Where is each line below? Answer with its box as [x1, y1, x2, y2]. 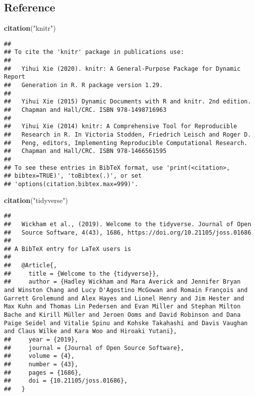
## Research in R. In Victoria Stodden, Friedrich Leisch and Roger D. [4, 131, 252, 139]
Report [4, 73, 25, 81]
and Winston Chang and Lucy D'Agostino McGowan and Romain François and [4, 287, 248, 294]
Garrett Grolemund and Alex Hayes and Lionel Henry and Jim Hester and [4, 295, 244, 302]
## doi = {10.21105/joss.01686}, [4, 377, 128, 385]
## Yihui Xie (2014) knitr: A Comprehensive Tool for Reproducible [4, 123, 237, 130]
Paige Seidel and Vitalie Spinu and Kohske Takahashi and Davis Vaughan [4, 319, 248, 327]
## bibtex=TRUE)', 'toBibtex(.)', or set [4, 172, 142, 180]
